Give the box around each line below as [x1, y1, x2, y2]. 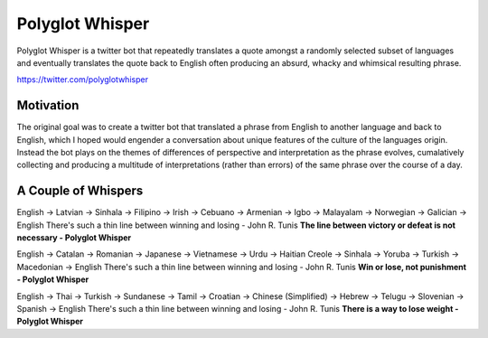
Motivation [16, 98, 80, 113]
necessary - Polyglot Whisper [16, 232, 132, 243]
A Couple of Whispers [16, 183, 144, 199]
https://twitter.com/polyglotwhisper [16, 74, 149, 85]
